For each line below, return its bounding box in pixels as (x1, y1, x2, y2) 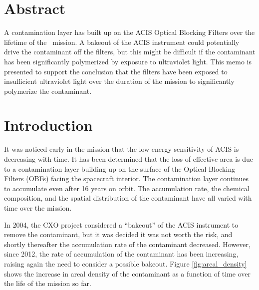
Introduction (4, 115, 93, 135)
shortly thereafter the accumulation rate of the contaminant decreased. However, (4, 239, 251, 249)
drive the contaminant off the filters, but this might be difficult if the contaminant (4, 46, 256, 57)
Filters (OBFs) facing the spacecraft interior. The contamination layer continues (4, 173, 249, 184)
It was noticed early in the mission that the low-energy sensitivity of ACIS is (4, 144, 239, 154)
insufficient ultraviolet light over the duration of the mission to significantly (4, 76, 235, 86)
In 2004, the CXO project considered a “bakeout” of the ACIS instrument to (4, 219, 239, 230)
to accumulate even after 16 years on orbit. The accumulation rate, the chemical (4, 183, 250, 193)
